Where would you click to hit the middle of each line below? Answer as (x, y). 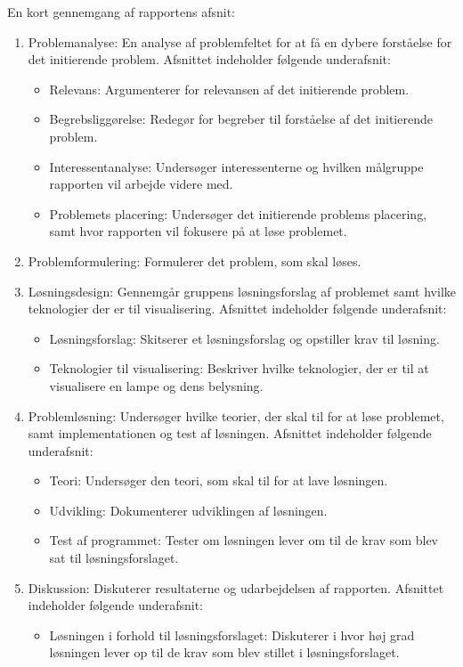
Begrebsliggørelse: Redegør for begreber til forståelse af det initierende (241, 119)
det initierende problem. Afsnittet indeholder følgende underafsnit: (209, 59)
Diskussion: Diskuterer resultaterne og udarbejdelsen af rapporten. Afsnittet (236, 587)
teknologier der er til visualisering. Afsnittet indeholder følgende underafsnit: (237, 309)
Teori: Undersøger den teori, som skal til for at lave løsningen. (219, 480)
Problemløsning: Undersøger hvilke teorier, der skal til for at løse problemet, (236, 415)
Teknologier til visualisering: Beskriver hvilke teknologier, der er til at (239, 368)
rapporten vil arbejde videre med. (141, 184)
